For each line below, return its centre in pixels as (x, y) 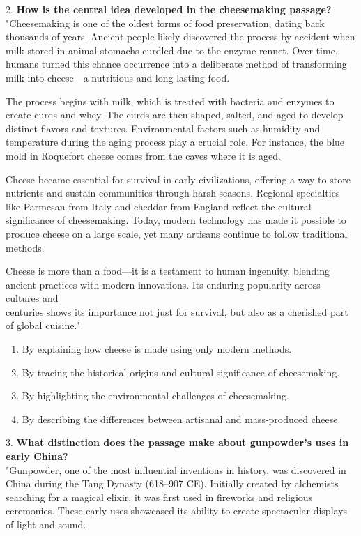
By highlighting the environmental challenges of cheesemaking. (155, 396)
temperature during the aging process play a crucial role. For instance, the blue (175, 142)
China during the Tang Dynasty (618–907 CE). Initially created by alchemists (172, 483)
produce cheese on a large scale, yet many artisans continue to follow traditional (177, 233)
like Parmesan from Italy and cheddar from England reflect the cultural (159, 206)
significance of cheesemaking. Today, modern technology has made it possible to (176, 220)
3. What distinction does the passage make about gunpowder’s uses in (177, 442)
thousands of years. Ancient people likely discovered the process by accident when (180, 37)
